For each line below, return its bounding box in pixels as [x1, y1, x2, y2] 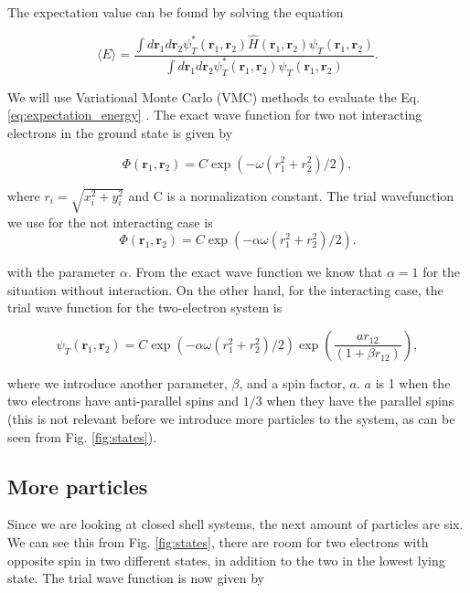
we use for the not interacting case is [7, 212, 213, 231]
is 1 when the [375, 373, 451, 392]
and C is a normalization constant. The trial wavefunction [128, 185, 454, 205]
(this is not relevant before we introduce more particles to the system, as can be [7, 409, 455, 429]
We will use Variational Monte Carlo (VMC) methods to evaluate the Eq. [7, 87, 421, 106]
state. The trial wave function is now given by [7, 568, 264, 588]
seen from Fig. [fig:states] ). [7, 427, 157, 446]
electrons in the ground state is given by [7, 122, 233, 142]
